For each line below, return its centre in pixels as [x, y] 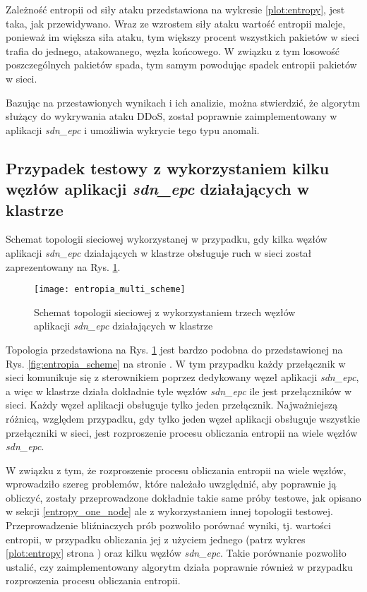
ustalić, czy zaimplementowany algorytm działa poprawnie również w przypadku [179, 566]
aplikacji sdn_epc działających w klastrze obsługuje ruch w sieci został [159, 252]
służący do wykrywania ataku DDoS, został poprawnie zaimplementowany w [172, 116]
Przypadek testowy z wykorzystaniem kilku [168, 168]
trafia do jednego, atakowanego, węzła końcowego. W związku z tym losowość [173, 50]
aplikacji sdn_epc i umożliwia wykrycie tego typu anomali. [133, 129]
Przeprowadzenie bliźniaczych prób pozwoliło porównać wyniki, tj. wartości [168, 525]
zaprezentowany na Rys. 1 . [63, 266]
